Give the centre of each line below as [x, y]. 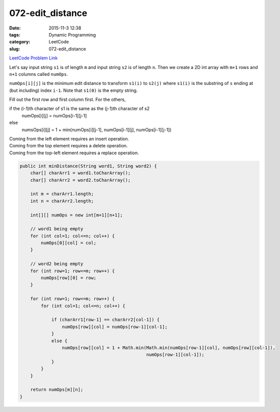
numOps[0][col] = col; [69, 243]
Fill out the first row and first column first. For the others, [67, 99]
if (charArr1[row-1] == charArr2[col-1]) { [105, 320]
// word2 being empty [57, 264]
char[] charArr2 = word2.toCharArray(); [80, 180]
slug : [14, 49]
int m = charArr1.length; [62, 194]
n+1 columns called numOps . [39, 74]
